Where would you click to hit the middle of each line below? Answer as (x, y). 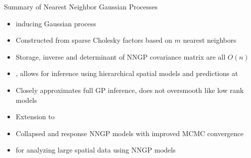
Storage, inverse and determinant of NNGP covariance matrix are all (121, 56)
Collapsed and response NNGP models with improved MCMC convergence (130, 133)
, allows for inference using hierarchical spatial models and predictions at (127, 73)
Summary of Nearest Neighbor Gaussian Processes (81, 6)
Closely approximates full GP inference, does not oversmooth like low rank (130, 90)
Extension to (35, 117)
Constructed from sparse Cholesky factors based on (94, 40)
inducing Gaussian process (56, 23)
